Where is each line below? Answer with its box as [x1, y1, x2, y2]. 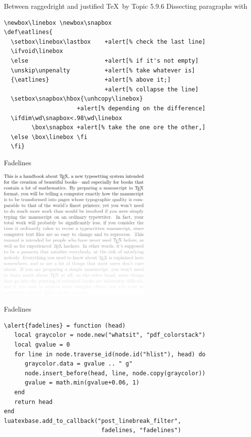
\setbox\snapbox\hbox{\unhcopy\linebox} [11, 95, 143, 103]
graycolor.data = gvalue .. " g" [24, 360, 133, 367]
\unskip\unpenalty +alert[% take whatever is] [11, 67, 195, 74]
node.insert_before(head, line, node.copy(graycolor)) [24, 369, 206, 377]
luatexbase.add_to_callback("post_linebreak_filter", [4, 417, 182, 424]
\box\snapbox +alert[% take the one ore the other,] [32, 124, 206, 131]
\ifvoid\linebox [11, 48, 63, 55]
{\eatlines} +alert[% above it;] [11, 76, 171, 84]
